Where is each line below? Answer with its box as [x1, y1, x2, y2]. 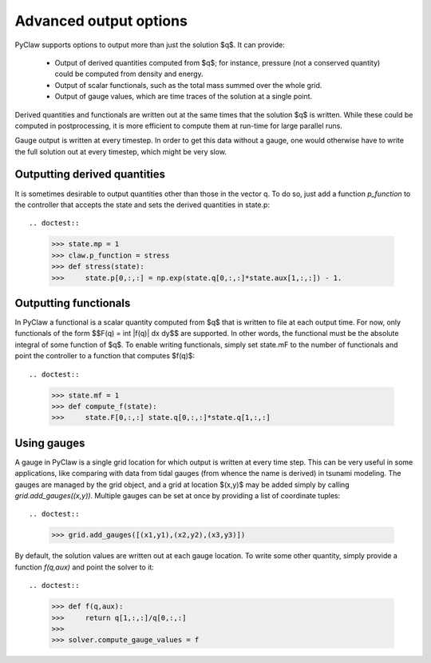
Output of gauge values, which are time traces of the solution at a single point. [54, 92, 313, 102]
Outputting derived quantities [14, 168, 166, 182]
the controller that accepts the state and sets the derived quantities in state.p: [14, 200, 271, 210]
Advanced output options [14, 12, 188, 30]
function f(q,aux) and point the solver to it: [14, 562, 155, 572]
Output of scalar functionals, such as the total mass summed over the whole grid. [54, 80, 322, 90]
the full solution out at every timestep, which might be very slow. [14, 146, 227, 156]
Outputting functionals [14, 296, 131, 310]
